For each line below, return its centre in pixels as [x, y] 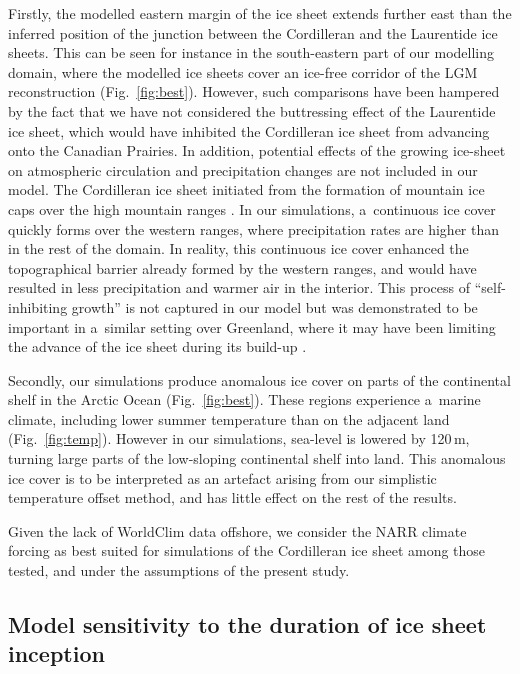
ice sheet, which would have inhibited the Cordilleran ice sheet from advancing [249, 130]
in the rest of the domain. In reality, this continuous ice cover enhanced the [238, 248]
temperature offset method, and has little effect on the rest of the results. [232, 497]
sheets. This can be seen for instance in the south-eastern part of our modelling [251, 52]
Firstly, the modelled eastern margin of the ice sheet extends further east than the [260, 13]
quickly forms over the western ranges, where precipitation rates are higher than [254, 228]
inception [56, 653]
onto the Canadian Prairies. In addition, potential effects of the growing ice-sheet [257, 150]
